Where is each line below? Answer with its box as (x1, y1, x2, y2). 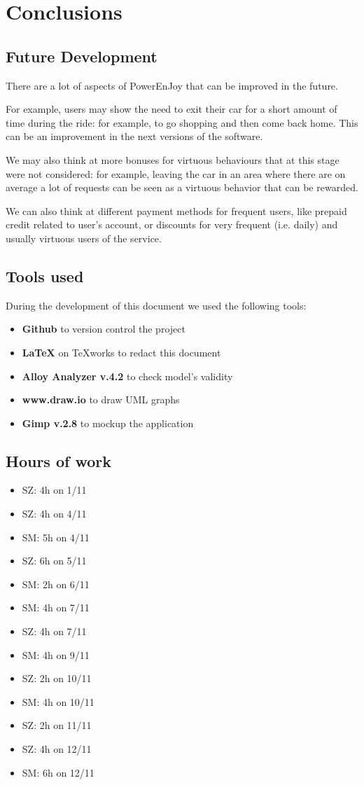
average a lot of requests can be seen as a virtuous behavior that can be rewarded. (6, 180, 358, 195)
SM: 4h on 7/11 (22, 600, 90, 615)
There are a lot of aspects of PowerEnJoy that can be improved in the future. (6, 78, 338, 92)
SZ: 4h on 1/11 (22, 482, 87, 497)
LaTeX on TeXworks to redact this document (22, 345, 221, 359)
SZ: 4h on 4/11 (22, 506, 87, 521)
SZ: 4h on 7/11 (22, 624, 87, 639)
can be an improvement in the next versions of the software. (6, 129, 263, 144)
